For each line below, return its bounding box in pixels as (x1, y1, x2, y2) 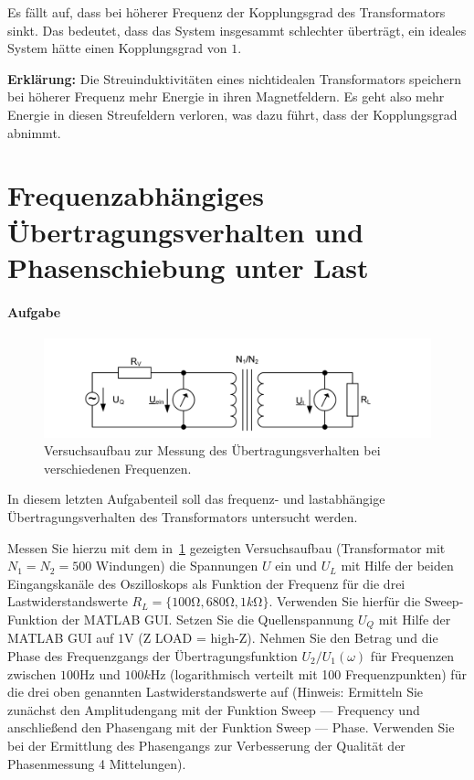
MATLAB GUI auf (7, 628, 114, 647)
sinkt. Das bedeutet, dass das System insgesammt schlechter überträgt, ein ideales (7, 20, 467, 39)
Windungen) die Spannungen (95, 556, 258, 575)
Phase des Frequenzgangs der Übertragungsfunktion (7, 646, 298, 665)
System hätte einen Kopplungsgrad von (7, 38, 227, 58)
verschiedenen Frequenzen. (44, 458, 192, 477)
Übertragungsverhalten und (7, 212, 363, 250)
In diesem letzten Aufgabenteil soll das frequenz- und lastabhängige (7, 489, 385, 508)
